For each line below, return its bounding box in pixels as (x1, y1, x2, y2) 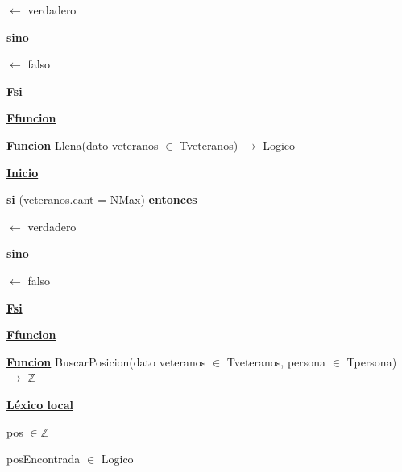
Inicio (6, 164, 39, 180)
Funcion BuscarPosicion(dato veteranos (6, 353, 206, 370)
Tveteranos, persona (226, 353, 326, 370)
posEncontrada (6, 450, 81, 467)
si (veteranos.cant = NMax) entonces (6, 191, 197, 208)
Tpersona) (346, 353, 397, 370)
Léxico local (6, 395, 74, 412)
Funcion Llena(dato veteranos (6, 136, 159, 153)
